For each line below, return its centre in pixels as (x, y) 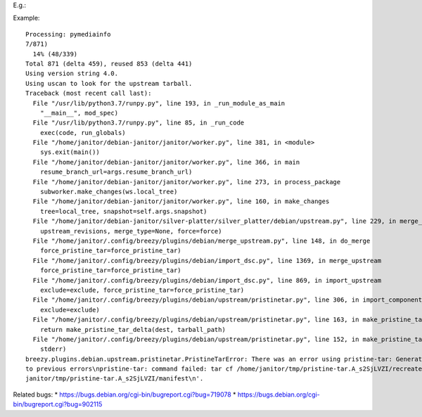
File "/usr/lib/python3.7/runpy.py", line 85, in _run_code (139, 123)
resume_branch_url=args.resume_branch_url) (116, 172)
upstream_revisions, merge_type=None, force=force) (131, 231)
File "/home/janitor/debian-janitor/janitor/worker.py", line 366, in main (166, 162)
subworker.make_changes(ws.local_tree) (109, 192)
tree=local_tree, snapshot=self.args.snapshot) (123, 211)
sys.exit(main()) (70, 152)
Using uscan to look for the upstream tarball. (109, 83)
